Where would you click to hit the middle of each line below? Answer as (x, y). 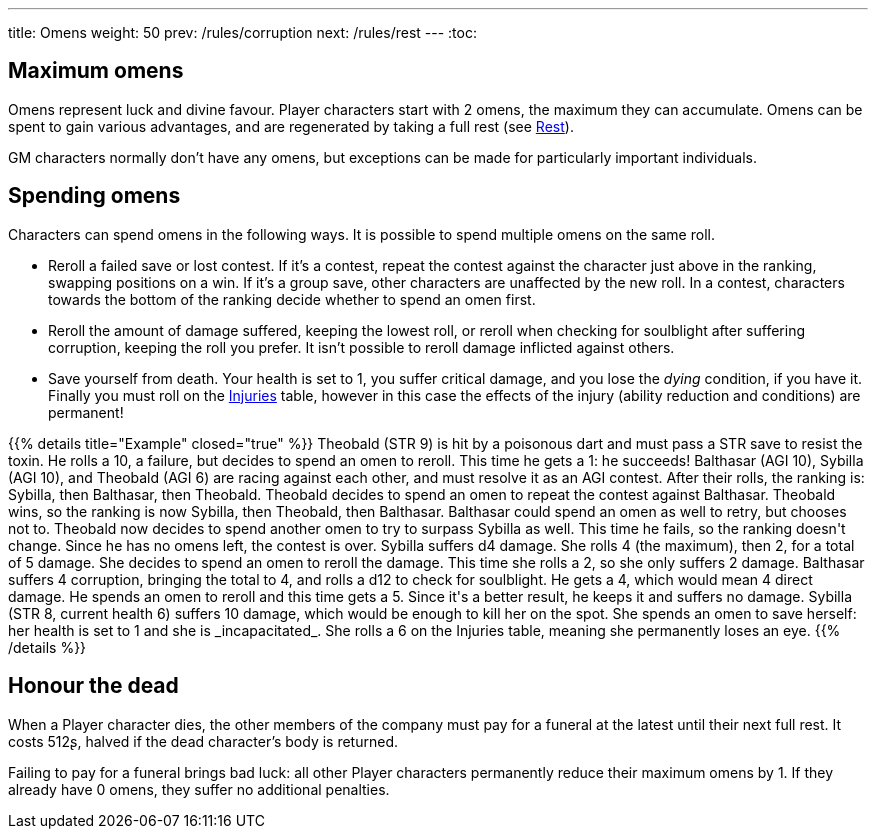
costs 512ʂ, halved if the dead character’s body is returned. (203, 741)
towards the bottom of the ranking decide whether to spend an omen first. (292, 299)
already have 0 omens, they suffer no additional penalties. (199, 789)
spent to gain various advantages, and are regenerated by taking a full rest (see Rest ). (291, 126)
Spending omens (94, 196)
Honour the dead (93, 686)
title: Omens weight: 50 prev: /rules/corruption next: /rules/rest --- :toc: (242, 32)
